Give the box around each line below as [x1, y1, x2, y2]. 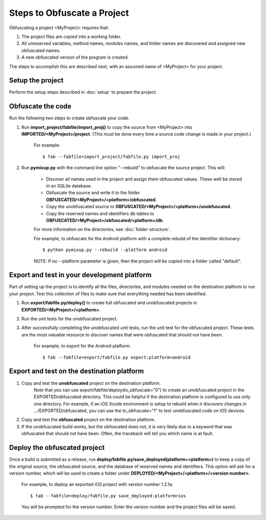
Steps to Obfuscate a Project [9, 7, 129, 18]
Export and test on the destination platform [9, 367, 144, 375]
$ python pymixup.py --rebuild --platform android [42, 247, 167, 253]
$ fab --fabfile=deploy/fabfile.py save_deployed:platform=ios [30, 493, 186, 498]
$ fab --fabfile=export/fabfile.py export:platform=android [42, 354, 191, 360]
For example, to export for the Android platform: [33, 343, 131, 349]
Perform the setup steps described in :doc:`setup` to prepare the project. [9, 89, 157, 95]
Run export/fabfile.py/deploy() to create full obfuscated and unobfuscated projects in [21, 300, 197, 306]
